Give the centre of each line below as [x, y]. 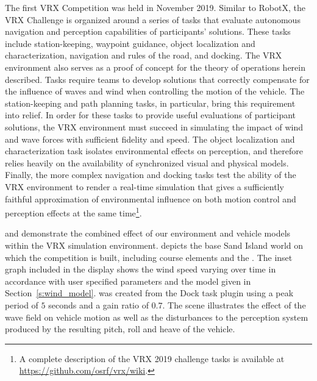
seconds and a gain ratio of [98, 304]
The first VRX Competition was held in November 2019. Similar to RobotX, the [155, 7]
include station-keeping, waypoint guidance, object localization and [130, 43]
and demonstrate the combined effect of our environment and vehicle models [148, 233]
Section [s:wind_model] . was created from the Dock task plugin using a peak [149, 293]
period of [22, 304]
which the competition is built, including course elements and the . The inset [149, 257]
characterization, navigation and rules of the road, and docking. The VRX [144, 55]
